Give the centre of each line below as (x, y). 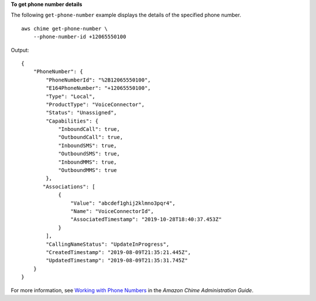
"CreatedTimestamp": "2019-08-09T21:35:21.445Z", (118, 252)
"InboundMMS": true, (87, 162)
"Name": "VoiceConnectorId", (112, 211)
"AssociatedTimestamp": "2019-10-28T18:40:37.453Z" (146, 219)
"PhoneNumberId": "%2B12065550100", (99, 80)
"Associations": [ (69, 187)
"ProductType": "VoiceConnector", (95, 104)
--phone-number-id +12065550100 (80, 37)
